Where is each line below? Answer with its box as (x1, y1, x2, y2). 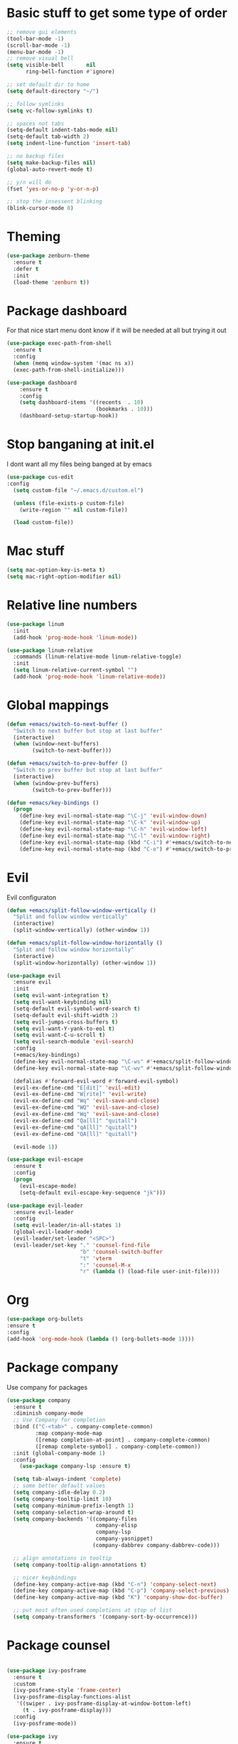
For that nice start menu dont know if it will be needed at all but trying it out (6, 326, 227, 335)
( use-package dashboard (6, 379, 77, 386)
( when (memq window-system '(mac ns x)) (13, 360, 134, 367)
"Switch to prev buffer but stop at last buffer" (13, 767, 163, 774)
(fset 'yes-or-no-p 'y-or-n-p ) (6, 185, 99, 193)
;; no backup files (6, 153, 65, 160)
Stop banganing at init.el (6, 436, 154, 452)
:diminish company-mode (13, 1410, 83, 1417)
